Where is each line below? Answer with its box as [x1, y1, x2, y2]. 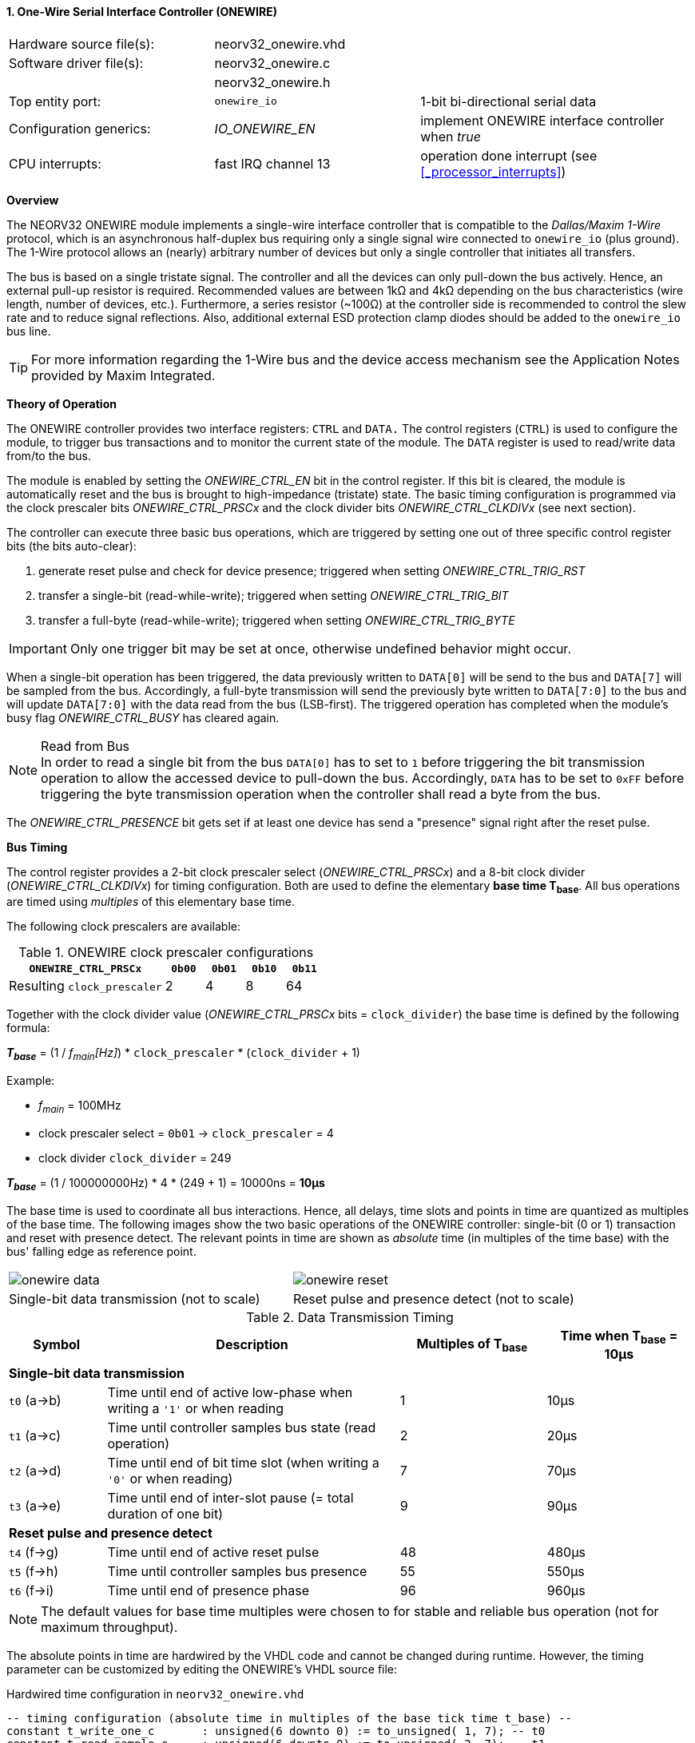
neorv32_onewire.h [214, 73, 331, 90]
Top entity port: [9, 93, 101, 109]
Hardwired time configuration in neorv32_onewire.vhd [6, 1686, 304, 1701]
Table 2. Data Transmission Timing [246, 1308, 454, 1325]
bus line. [6, 324, 51, 338]
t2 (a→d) [9, 1462, 62, 1479]
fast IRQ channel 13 [214, 155, 331, 172]
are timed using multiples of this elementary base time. [6, 895, 296, 909]
